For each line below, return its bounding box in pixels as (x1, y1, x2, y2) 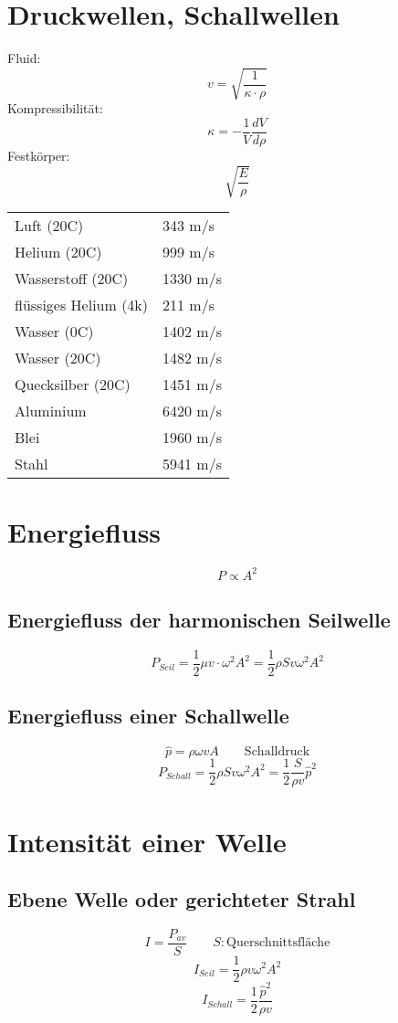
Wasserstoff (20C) (15, 268, 129, 290)
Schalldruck (244, 745, 310, 759)
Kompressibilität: (7, 99, 103, 118)
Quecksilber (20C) (15, 374, 131, 395)
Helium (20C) (15, 241, 102, 263)
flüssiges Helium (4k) (15, 294, 149, 316)
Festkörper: (7, 145, 70, 164)
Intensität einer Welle (7, 822, 287, 860)
